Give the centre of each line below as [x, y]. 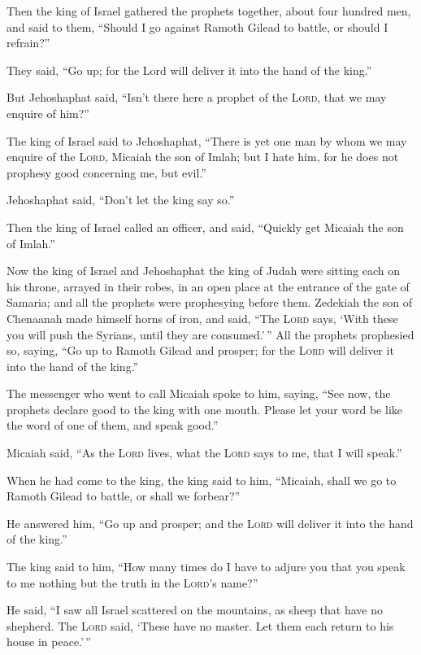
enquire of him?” [48, 113]
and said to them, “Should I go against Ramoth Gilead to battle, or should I [197, 26]
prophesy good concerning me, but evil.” [106, 172]
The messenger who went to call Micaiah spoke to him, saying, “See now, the [199, 393]
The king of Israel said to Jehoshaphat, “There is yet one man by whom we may [207, 140]
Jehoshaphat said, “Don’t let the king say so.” [121, 200]
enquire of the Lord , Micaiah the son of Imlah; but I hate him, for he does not [203, 157]
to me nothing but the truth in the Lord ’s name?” [132, 582]
